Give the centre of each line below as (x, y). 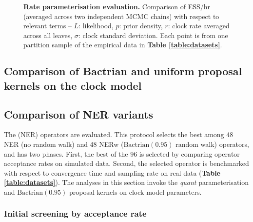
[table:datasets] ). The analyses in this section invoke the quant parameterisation (126, 182)
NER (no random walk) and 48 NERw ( (64, 144)
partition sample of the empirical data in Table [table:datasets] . (123, 45)
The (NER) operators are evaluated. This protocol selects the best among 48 (119, 134)
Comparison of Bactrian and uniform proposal (123, 71)
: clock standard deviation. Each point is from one (153, 35)
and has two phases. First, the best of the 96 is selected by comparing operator (122, 153)
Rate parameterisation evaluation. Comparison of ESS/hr (117, 6)
